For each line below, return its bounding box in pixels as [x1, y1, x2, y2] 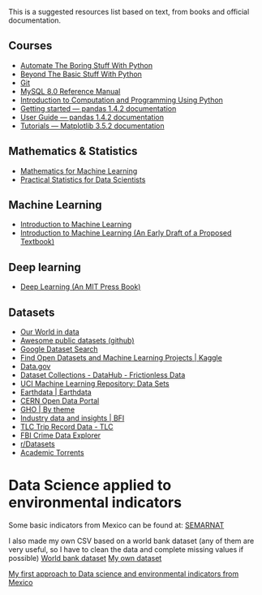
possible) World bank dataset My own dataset [8, 554, 162, 563]
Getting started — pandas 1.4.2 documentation [19, 103, 177, 113]
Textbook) [19, 237, 55, 247]
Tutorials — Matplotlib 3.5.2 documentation [19, 121, 165, 131]
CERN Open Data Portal [19, 396, 100, 406]
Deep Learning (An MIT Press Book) [19, 282, 141, 291]
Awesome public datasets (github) [19, 336, 135, 346]
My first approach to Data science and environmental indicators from [8, 569, 239, 579]
